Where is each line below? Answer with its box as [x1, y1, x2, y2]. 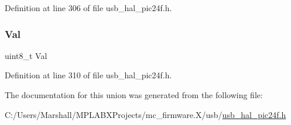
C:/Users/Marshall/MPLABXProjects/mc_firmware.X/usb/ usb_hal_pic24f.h [5, 108, 286, 120]
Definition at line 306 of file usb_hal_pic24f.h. [5, 2, 172, 13]
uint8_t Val [5, 49, 47, 61]
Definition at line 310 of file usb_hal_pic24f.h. [5, 69, 172, 81]
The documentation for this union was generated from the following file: [5, 89, 263, 100]
